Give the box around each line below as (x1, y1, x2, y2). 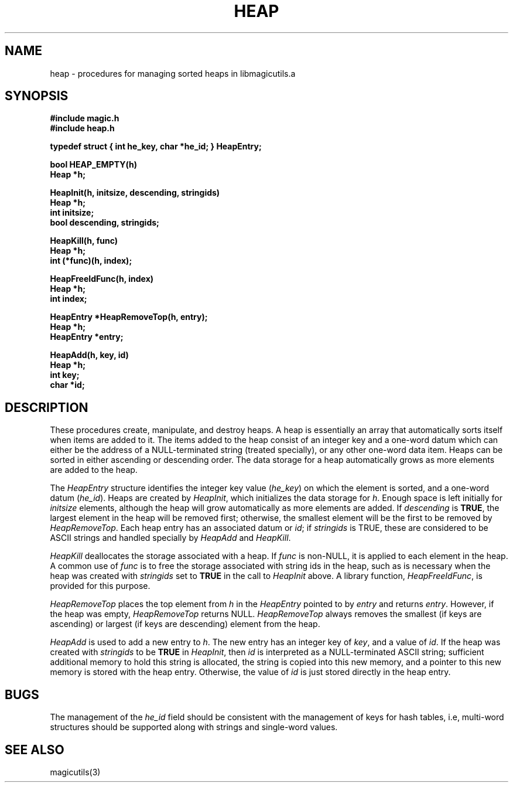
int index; (50, 294, 87, 304)
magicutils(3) (50, 766, 101, 777)
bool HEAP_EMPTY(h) (50, 159, 137, 170)
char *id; (50, 380, 85, 390)
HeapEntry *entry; (50, 332, 124, 342)
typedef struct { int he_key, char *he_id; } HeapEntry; (50, 141, 262, 152)
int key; (50, 370, 80, 380)
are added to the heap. (50, 465, 138, 475)
